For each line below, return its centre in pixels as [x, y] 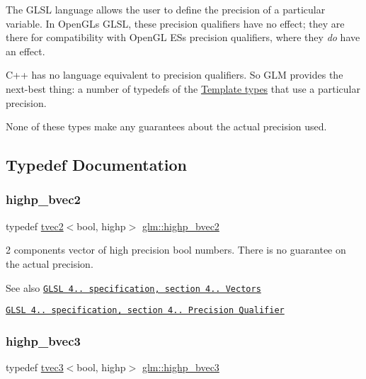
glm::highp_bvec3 [181, 367]
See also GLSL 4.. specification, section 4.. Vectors [133, 287]
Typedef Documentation [96, 165]
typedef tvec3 [35, 367]
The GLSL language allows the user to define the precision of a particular [166, 9]
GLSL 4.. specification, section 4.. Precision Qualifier [145, 311]
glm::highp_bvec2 [181, 226]
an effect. [25, 51]
